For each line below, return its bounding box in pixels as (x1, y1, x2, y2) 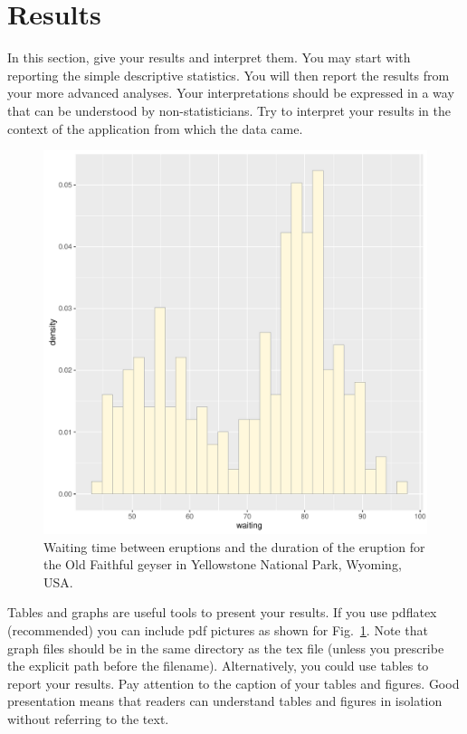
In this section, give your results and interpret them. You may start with (7, 48, 411, 67)
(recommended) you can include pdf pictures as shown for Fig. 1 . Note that (7, 621, 428, 640)
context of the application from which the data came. (7, 119, 303, 138)
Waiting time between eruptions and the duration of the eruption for (43, 537, 425, 556)
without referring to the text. (7, 710, 169, 729)
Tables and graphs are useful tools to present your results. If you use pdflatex (7, 603, 437, 622)
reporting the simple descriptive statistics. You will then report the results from (7, 65, 450, 84)
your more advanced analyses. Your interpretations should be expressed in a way (7, 83, 454, 102)
